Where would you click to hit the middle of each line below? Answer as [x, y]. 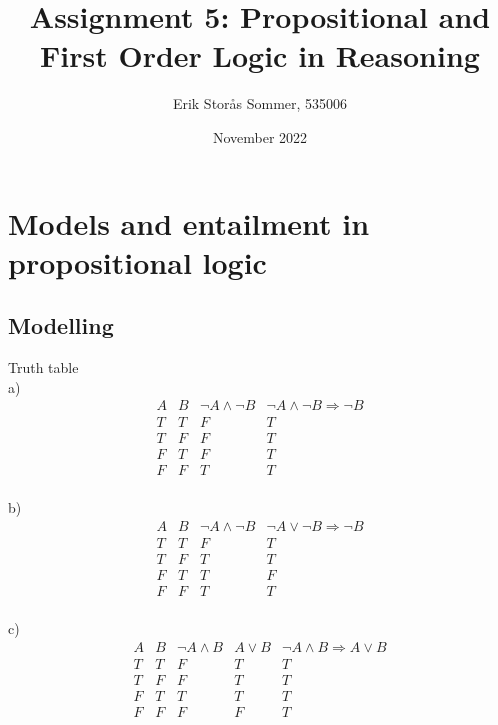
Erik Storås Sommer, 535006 [260, 103]
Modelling [61, 325]
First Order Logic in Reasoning [260, 55]
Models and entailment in [189, 222]
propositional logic [137, 261]
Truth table [43, 367]
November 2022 [260, 136]
